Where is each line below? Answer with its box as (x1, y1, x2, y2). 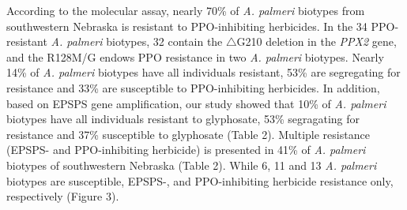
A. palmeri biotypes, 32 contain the (51, 33, 223, 50)
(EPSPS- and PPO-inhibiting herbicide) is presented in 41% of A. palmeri (6, 141, 366, 158)
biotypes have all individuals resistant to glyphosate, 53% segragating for (6, 111, 360, 127)
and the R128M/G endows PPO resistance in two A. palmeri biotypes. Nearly (6, 48, 384, 65)
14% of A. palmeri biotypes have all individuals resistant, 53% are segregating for (6, 64, 401, 81)
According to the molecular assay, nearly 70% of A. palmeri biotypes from (6, 2, 365, 18)
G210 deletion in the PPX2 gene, (236, 33, 397, 50)
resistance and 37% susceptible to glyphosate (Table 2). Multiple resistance (6, 126, 370, 142)
